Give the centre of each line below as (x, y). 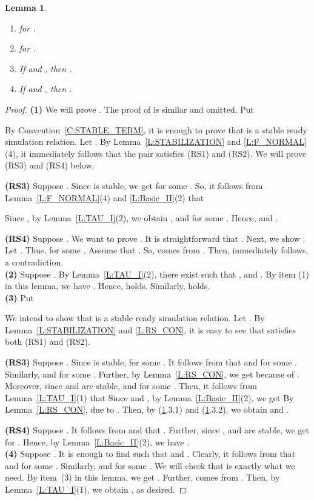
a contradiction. (34, 262)
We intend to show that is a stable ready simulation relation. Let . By (135, 318)
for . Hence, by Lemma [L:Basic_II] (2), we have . (97, 442)
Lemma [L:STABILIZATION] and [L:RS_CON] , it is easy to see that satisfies (150, 329)
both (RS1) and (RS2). (48, 342)
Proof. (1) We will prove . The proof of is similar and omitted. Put (130, 109)
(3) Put (20, 297)
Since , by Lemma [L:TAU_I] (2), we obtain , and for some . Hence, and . (142, 218)
